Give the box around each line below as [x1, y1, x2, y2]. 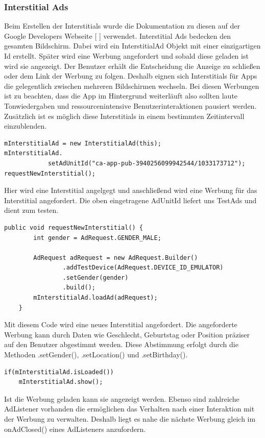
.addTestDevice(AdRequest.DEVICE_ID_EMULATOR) [62, 264, 224, 272]
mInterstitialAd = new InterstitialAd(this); [4, 139, 161, 147]
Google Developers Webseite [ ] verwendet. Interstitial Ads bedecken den [4, 30, 231, 41]
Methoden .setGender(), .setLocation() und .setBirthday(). [4, 349, 188, 360]
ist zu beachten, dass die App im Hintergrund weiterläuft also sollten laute [4, 90, 238, 101]
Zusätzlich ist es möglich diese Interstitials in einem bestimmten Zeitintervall [4, 110, 245, 121]
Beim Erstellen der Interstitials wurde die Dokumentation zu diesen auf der [4, 20, 240, 31]
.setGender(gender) [62, 274, 129, 281]
